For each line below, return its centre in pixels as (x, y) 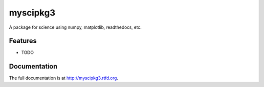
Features (23, 41)
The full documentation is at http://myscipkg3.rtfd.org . (64, 78)
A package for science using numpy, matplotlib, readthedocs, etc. (75, 27)
